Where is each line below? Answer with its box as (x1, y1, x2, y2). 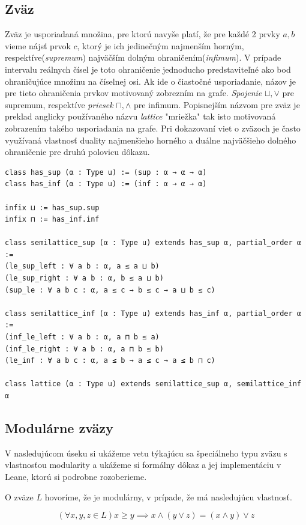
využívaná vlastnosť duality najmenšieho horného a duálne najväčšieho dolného (5, 133, 296, 146)
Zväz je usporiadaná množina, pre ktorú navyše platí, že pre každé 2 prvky (5, 28, 280, 40)
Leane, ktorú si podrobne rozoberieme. (5, 470, 147, 482)
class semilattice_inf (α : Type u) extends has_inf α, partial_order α (5, 309, 301, 318)
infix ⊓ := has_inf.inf (5, 215, 100, 224)
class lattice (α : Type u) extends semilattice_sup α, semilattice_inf (5, 380, 301, 389)
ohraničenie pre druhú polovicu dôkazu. (5, 145, 150, 158)
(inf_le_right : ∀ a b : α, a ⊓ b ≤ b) (5, 344, 164, 353)
